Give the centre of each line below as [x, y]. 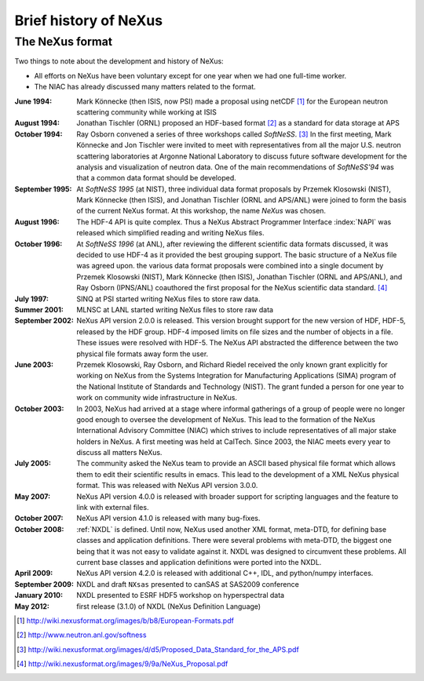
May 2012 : [32, 606]
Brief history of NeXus [89, 20]
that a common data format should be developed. [156, 178]
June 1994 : [33, 101]
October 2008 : [39, 529]
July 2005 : [33, 464]
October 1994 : [38, 134]
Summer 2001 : [39, 309]
